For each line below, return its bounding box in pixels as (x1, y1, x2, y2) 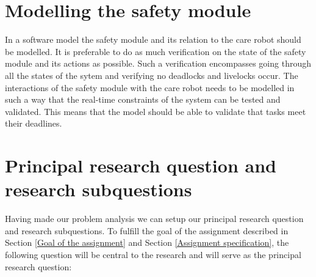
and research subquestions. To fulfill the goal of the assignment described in (5, 224, 289, 237)
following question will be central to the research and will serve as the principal (5, 248, 301, 260)
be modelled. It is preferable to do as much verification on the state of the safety (5, 45, 306, 57)
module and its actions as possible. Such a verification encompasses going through (5, 57, 311, 70)
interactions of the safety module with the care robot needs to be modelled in (5, 81, 295, 94)
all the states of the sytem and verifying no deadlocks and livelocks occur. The (5, 68, 298, 81)
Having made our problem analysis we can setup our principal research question (5, 212, 304, 225)
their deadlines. (5, 117, 62, 130)
